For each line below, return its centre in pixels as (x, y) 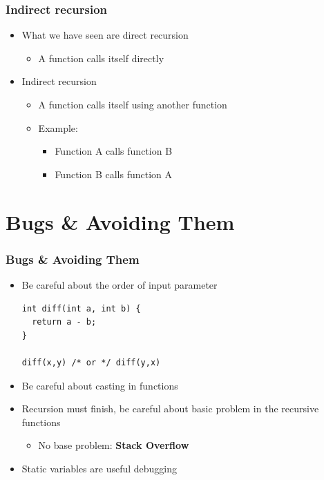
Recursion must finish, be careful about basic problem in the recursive (170, 409)
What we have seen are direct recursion (105, 35)
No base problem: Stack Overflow (114, 445)
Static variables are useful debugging (99, 468)
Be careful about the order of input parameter (120, 284)
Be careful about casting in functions (100, 385)
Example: (58, 127)
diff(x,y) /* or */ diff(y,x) (91, 362)
